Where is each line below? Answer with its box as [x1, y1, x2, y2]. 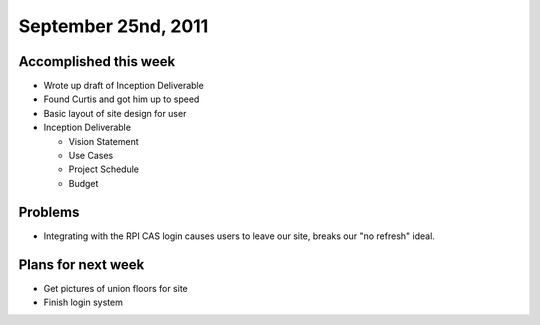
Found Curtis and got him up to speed [43, 93, 200, 105]
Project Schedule [68, 163, 140, 175]
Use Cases [68, 150, 114, 162]
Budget [68, 177, 99, 189]
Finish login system [43, 296, 124, 308]
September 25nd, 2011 [18, 15, 209, 37]
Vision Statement [68, 135, 139, 147]
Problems [18, 203, 80, 220]
